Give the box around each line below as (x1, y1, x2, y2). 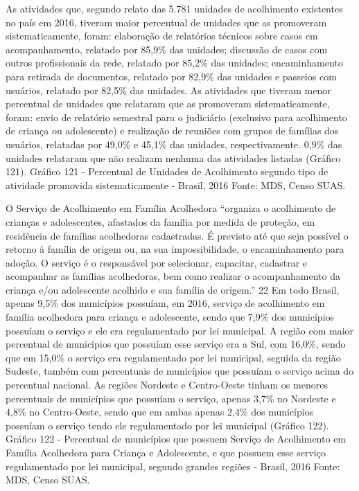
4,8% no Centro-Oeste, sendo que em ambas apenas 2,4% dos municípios (6, 404, 314, 419)
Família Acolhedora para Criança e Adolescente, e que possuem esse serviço (6, 445, 326, 459)
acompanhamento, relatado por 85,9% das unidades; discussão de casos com (6, 42, 328, 56)
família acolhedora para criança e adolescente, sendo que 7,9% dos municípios (6, 310, 335, 324)
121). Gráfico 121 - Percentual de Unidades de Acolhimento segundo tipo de (6, 164, 329, 179)
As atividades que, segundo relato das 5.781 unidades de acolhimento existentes (6, 1, 343, 15)
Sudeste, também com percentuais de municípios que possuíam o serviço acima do (6, 364, 354, 378)
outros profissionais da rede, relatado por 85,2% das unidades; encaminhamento (6, 55, 343, 70)
